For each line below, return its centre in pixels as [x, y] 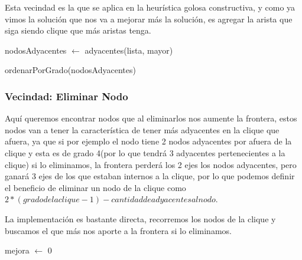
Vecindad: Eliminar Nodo [66, 96]
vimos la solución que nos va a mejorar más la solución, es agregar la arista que [149, 19]
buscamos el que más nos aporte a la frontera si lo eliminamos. [118, 230]
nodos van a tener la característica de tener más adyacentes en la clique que [142, 129]
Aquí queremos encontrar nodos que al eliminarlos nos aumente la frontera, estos [151, 118]
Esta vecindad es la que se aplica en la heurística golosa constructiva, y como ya [150, 7]
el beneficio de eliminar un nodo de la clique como [95, 187]
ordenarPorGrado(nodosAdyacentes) [70, 70]
